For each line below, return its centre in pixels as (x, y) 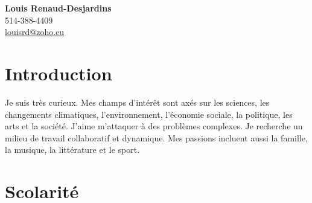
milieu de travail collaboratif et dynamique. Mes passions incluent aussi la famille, (156, 137)
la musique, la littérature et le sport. (72, 150)
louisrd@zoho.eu (35, 32)
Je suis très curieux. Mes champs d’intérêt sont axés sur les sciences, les (137, 102)
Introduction (59, 73)
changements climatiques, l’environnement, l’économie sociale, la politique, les (149, 114)
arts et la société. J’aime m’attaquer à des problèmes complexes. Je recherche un (154, 126)
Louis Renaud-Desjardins (58, 8)
